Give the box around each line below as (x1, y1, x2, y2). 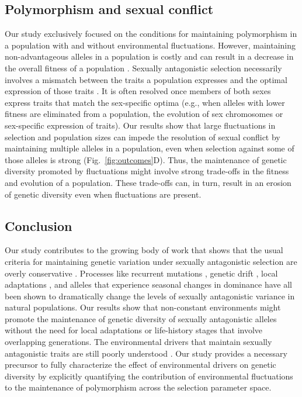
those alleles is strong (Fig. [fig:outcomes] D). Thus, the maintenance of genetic (5, 153, 287, 165)
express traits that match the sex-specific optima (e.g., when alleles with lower (5, 96, 285, 108)
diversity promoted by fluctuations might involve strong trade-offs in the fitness (5, 165, 289, 177)
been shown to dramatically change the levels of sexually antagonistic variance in (5, 289, 295, 302)
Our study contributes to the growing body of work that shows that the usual (5, 244, 283, 256)
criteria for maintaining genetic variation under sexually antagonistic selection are (5, 255, 297, 267)
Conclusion (5, 216, 72, 234)
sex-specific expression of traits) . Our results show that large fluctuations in (5, 119, 276, 131)
